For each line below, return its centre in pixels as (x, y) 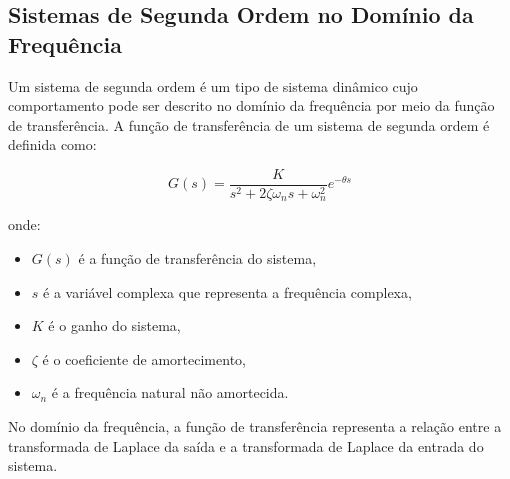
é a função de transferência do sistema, (197, 258)
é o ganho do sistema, (114, 325)
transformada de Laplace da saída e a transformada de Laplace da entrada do (246, 445)
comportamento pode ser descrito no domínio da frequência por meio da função (251, 105)
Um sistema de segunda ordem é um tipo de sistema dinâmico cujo (213, 85)
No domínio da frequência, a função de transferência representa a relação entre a (255, 426)
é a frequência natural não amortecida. (170, 392)
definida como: (52, 144)
